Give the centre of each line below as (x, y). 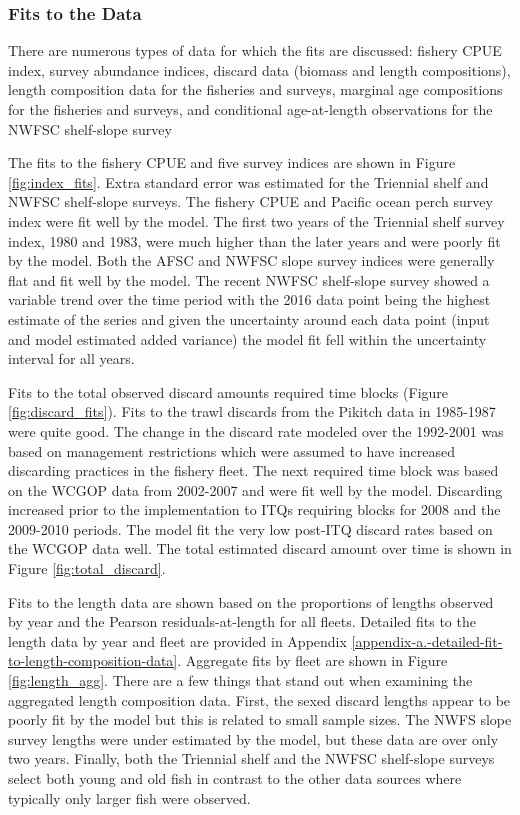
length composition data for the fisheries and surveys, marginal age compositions (255, 89)
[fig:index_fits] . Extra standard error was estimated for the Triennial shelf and (248, 181)
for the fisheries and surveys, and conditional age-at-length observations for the (250, 109)
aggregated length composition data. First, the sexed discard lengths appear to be (259, 699)
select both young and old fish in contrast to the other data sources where (235, 778)
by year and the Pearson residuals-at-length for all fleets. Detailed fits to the (242, 621)
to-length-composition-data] (93, 660)
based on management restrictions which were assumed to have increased (231, 450)
